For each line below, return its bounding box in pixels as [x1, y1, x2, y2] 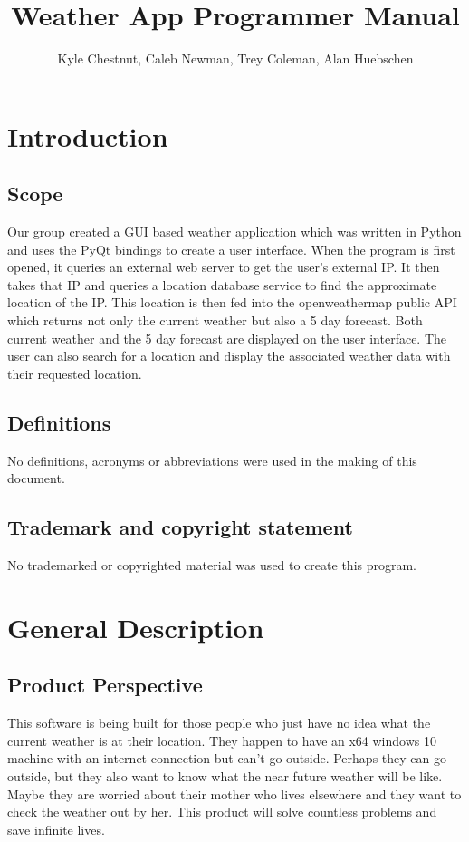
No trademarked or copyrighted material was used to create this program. [7, 556, 417, 575]
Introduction [7, 117, 168, 154]
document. [7, 469, 65, 488]
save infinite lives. [7, 819, 105, 838]
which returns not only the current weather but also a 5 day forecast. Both [7, 311, 423, 330]
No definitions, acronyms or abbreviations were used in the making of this [7, 450, 417, 469]
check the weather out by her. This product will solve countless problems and [7, 802, 437, 821]
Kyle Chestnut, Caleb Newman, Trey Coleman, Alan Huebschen [57, 49, 414, 68]
